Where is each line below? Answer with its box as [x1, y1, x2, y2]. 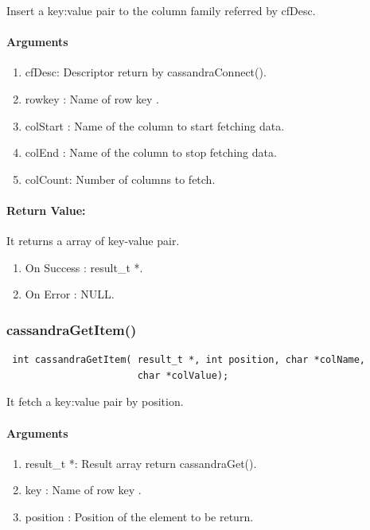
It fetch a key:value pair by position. [6, 393, 184, 410]
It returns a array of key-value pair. [6, 232, 180, 249]
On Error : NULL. [25, 286, 115, 302]
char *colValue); [137, 369, 229, 381]
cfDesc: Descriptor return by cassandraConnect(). [25, 64, 267, 80]
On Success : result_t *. [25, 259, 143, 275]
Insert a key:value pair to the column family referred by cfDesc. [6, 2, 316, 18]
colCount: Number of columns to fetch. [25, 170, 216, 187]
